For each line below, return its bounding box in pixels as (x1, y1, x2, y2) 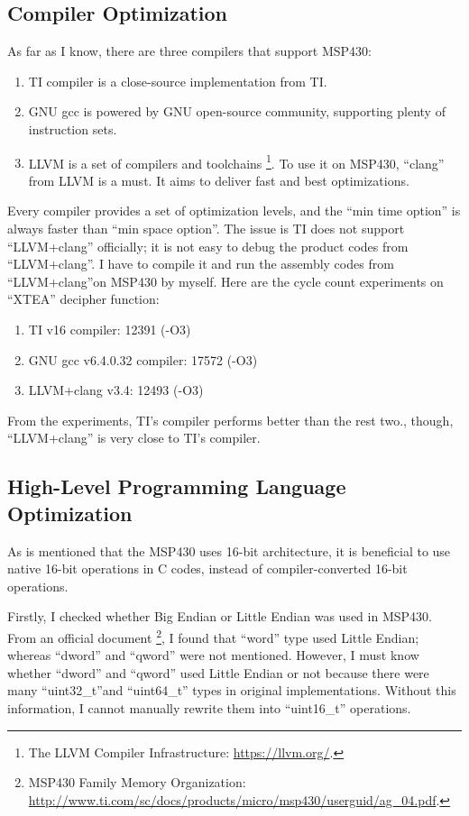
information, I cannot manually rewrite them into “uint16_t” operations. (7, 698, 411, 717)
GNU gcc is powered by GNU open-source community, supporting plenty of (28, 102, 446, 121)
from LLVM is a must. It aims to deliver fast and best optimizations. (28, 170, 409, 189)
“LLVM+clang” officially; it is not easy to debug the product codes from (7, 236, 409, 255)
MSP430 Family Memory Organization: (28, 773, 246, 792)
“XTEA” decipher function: (7, 289, 160, 308)
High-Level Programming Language (7, 472, 346, 500)
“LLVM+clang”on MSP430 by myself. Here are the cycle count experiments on (7, 271, 444, 290)
